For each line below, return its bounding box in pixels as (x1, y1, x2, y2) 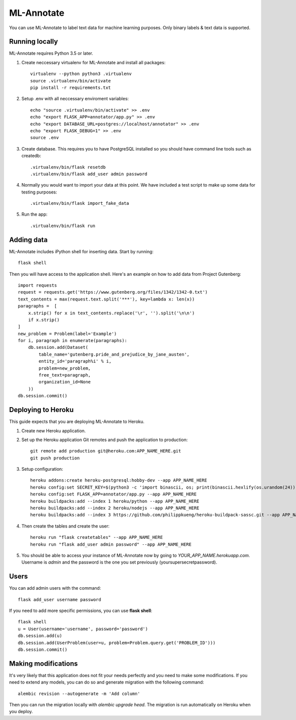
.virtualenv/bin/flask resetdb (30, 164, 106, 170)
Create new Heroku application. (21, 427, 86, 434)
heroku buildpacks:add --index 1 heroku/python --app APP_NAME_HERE (30, 498, 199, 504)
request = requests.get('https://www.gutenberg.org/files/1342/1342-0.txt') (18, 289, 208, 295)
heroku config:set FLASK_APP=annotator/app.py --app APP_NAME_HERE (30, 492, 197, 497)
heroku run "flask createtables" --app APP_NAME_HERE (30, 534, 163, 540)
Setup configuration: (21, 466, 64, 472)
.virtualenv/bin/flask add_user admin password (30, 171, 148, 177)
